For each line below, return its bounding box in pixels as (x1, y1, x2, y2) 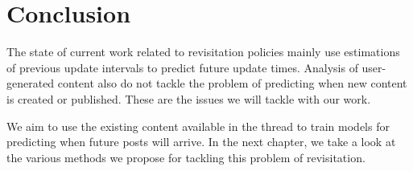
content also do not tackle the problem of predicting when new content (57, 75, 407, 92)
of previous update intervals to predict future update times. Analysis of (6, 59, 358, 75)
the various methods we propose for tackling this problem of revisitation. (6, 149, 366, 165)
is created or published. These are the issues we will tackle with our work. (6, 90, 371, 107)
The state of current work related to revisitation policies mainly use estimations (6, 43, 400, 60)
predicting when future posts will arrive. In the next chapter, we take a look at (6, 133, 396, 150)
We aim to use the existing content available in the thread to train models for (6, 117, 390, 134)
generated (6, 75, 55, 92)
